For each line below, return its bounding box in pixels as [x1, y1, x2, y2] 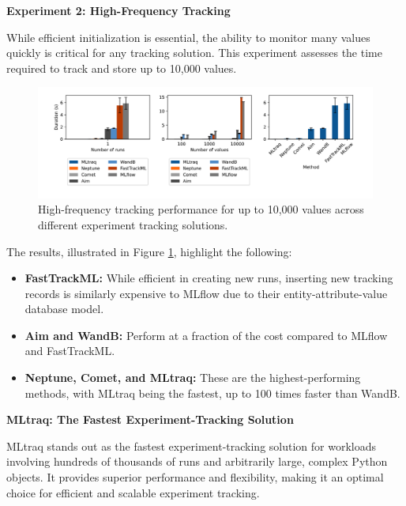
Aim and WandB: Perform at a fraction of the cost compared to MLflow [24, 327, 388, 343]
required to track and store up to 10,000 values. [6, 59, 237, 76]
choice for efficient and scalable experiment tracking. [6, 484, 260, 500]
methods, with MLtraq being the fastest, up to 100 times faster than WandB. [24, 384, 400, 401]
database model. [24, 300, 104, 317]
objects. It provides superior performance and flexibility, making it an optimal [6, 469, 384, 485]
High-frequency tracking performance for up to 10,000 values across [38, 201, 364, 217]
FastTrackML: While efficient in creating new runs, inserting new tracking [24, 270, 393, 286]
